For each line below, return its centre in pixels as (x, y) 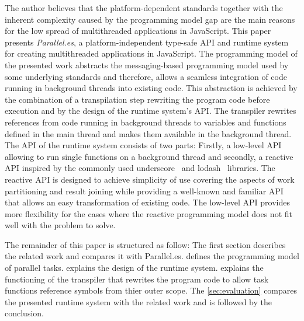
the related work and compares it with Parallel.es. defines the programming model (152, 256)
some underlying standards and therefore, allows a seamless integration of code (146, 76)
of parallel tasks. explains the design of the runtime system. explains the (134, 268)
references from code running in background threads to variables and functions (146, 122)
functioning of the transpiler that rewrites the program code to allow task (137, 279)
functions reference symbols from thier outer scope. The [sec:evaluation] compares (151, 290)
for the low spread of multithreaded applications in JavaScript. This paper (138, 31)
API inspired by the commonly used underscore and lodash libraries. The (140, 168)
